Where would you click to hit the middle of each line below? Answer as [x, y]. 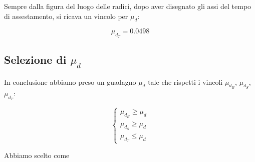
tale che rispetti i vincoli [185, 81]
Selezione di [35, 59]
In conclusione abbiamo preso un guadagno [70, 81]
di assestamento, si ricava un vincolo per [66, 16]
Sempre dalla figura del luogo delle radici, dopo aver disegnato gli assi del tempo [128, 6]
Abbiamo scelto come [37, 155]
